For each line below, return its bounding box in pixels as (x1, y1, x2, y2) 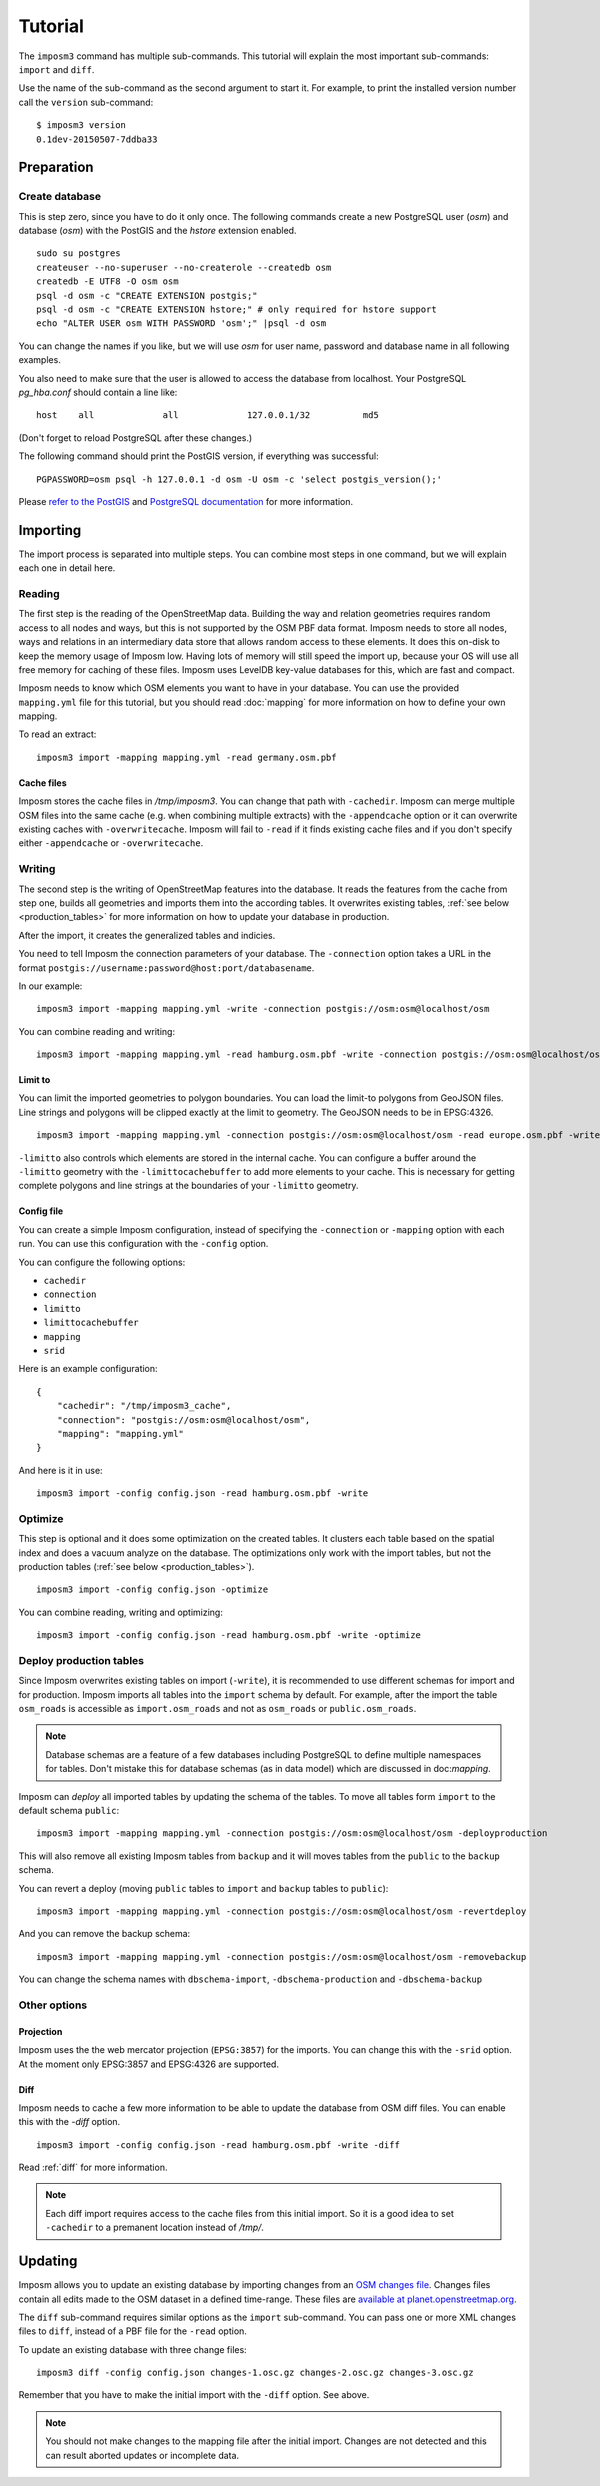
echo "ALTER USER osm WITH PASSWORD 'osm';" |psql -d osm (36, 318, 327, 329)
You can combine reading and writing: (18, 1025, 175, 1037)
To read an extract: (18, 728, 97, 740)
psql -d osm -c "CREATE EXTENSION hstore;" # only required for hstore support (36, 304, 437, 315)
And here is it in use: (18, 1464, 104, 1476)
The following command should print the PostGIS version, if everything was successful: (18, 450, 379, 462)
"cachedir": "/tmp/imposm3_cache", (56, 1400, 232, 1412)
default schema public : (18, 1805, 120, 1817)
